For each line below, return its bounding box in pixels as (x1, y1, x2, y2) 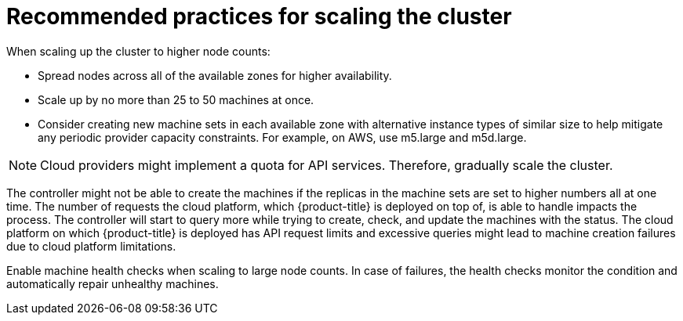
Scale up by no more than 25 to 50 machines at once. (38, 92, 314, 106)
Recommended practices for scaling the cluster (6, 3, 512, 30)
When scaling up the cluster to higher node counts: (6, 44, 271, 58)
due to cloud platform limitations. (6, 239, 176, 253)
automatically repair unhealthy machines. (6, 276, 219, 290)
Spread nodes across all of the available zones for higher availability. (38, 68, 392, 82)
